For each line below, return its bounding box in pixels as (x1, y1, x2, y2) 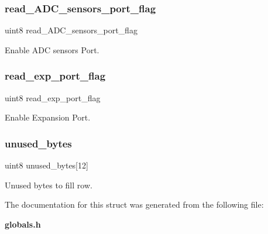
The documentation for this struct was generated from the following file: (5, 198, 264, 211)
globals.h (5, 218, 41, 230)
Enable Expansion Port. (5, 111, 91, 123)
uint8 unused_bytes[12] (5, 159, 88, 171)
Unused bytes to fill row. (5, 178, 92, 191)
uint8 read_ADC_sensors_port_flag (5, 24, 138, 36)
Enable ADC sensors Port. (5, 43, 99, 56)
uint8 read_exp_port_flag (5, 91, 101, 104)
